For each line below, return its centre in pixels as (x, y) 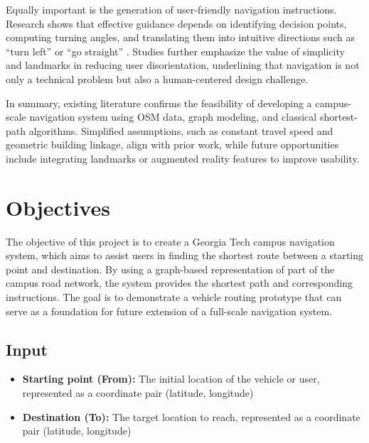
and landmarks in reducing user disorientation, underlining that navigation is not (183, 65)
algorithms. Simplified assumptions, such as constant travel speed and (181, 130)
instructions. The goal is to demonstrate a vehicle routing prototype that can (174, 297)
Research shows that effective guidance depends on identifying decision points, (176, 23)
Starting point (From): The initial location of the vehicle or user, (171, 379)
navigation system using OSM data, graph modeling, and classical (173, 117)
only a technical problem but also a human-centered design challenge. (157, 78)
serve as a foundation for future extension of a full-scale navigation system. (169, 311)
